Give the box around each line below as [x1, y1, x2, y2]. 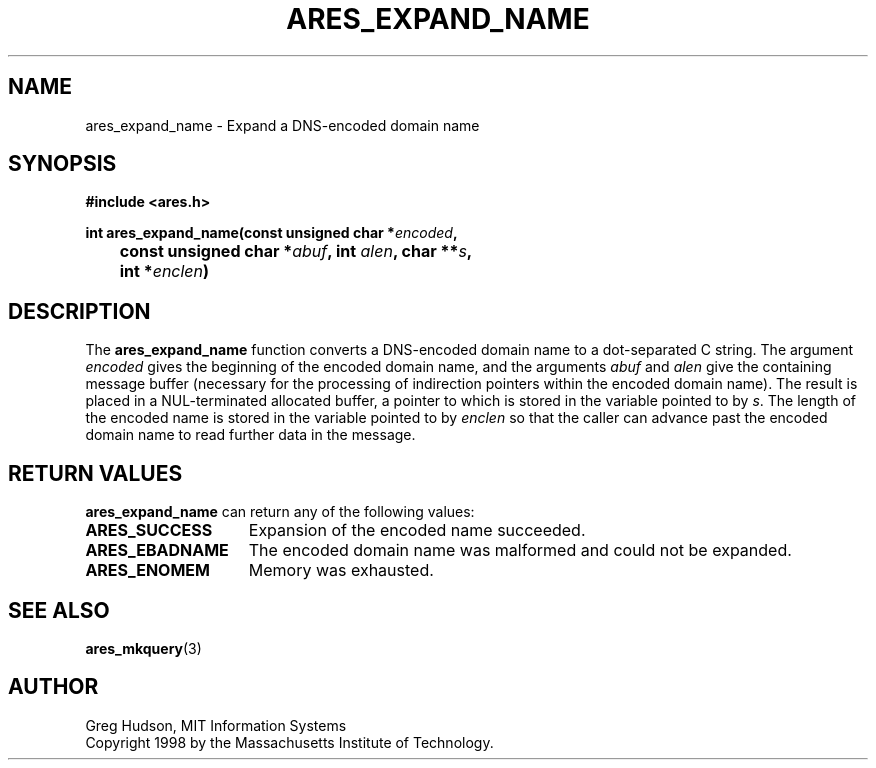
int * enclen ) [119, 261, 210, 282]
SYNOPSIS [8, 151, 117, 177]
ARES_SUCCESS [85, 520, 213, 541]
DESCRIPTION [8, 298, 151, 324]
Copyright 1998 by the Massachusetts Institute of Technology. [85, 733, 494, 751]
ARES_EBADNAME [85, 540, 229, 561]
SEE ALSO [8, 597, 110, 623]
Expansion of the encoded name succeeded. [248, 520, 586, 541]
